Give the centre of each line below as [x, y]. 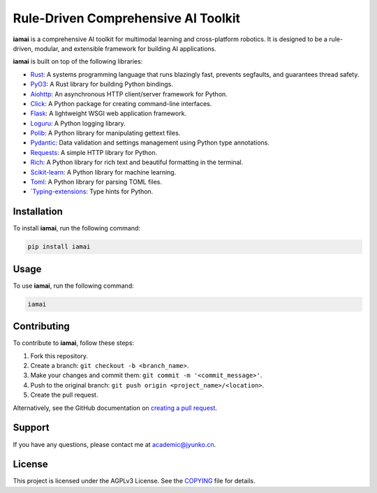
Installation [38, 212]
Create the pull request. [64, 395]
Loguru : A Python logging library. [78, 123]
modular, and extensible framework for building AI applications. [125, 48]
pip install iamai [59, 247]
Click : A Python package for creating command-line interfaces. [121, 103]
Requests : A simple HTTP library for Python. [94, 152]
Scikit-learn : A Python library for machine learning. [103, 172]
